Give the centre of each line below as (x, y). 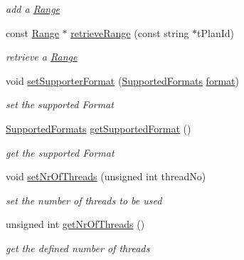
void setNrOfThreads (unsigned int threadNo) (106, 176)
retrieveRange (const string (130, 32)
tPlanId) (216, 32)
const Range (32, 32)
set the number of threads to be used (84, 200)
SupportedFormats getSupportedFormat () (99, 128)
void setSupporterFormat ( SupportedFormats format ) (122, 80)
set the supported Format (60, 104)
